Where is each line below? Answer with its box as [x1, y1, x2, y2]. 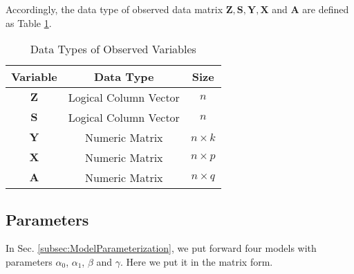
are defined [302, 2, 349, 16]
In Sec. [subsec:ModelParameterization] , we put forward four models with [6, 241, 317, 255]
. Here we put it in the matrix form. [120, 254, 273, 268]
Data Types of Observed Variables [30, 41, 196, 57]
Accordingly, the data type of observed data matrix [6, 2, 223, 16]
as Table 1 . [6, 15, 52, 30]
